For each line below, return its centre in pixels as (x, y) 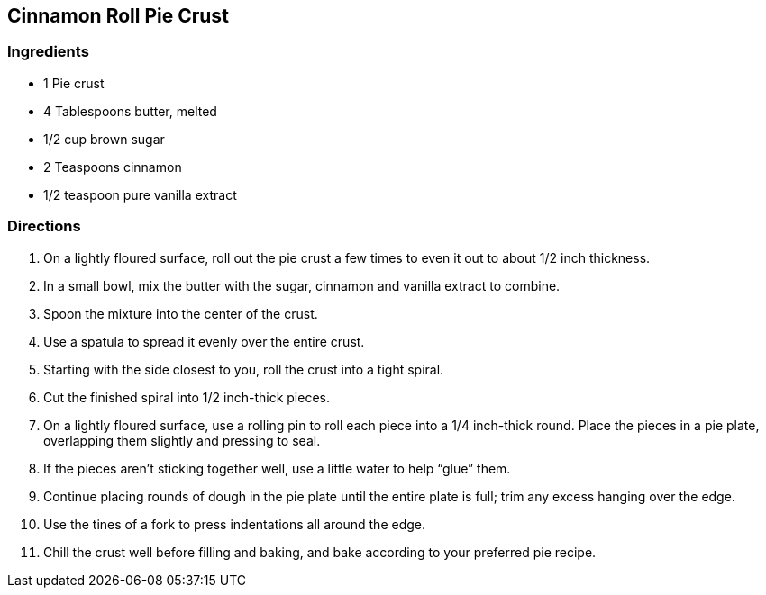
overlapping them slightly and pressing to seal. (182, 440)
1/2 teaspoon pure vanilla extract (140, 194)
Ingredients (48, 52)
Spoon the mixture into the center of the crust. (181, 313)
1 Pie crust (74, 83)
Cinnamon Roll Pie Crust (118, 16)
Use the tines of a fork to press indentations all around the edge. (234, 524)
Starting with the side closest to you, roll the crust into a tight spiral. (244, 369)
